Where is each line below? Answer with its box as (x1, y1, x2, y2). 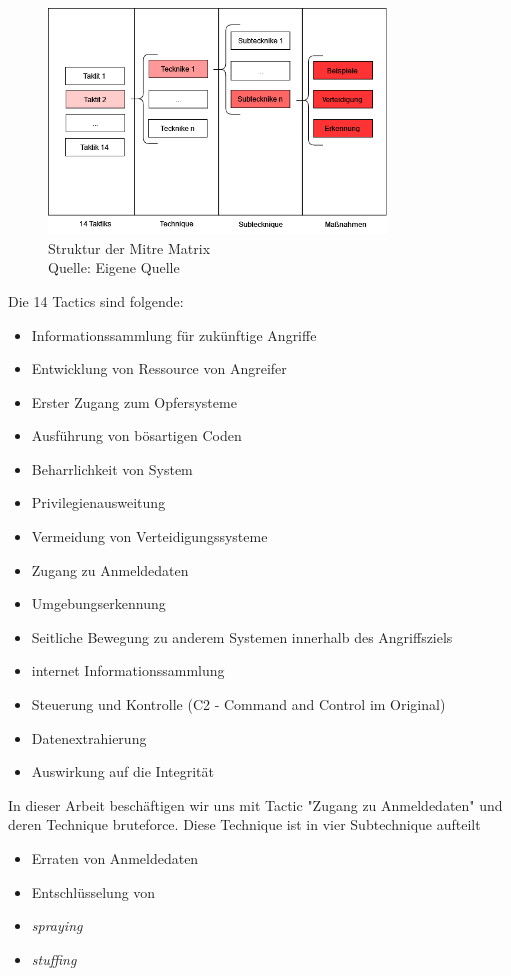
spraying (31, 915, 83, 936)
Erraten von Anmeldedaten (31, 848, 199, 868)
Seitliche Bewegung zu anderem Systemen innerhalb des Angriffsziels (31, 626, 453, 647)
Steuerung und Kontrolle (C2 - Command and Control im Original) (31, 694, 446, 715)
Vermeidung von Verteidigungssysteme (31, 526, 268, 547)
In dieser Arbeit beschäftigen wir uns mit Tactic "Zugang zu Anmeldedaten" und (8, 794, 503, 815)
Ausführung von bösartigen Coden (31, 425, 242, 446)
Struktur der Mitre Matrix (48, 237, 211, 258)
